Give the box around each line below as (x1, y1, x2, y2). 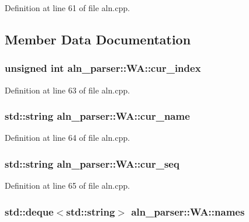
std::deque (5, 204, 54, 218)
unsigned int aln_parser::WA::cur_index (5, 61, 201, 75)
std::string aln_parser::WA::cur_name (5, 109, 190, 123)
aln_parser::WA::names (131, 204, 245, 218)
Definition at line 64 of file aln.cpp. (5, 131, 130, 144)
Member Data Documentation (5, 30, 191, 48)
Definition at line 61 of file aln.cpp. (5, 2, 130, 13)
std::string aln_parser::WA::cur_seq (5, 156, 179, 171)
